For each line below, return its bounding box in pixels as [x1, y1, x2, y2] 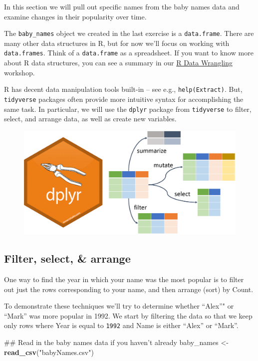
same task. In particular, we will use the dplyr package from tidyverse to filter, [4, 103, 252, 114]
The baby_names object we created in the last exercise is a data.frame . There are [4, 28, 254, 38]
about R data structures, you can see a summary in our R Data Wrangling [4, 57, 233, 68]
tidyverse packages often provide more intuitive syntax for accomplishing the [4, 93, 244, 104]
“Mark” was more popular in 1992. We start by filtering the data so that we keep [4, 310, 253, 321]
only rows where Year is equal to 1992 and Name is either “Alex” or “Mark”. [4, 320, 239, 331]
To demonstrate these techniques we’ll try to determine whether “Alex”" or [4, 301, 234, 311]
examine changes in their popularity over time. [4, 11, 147, 21]
